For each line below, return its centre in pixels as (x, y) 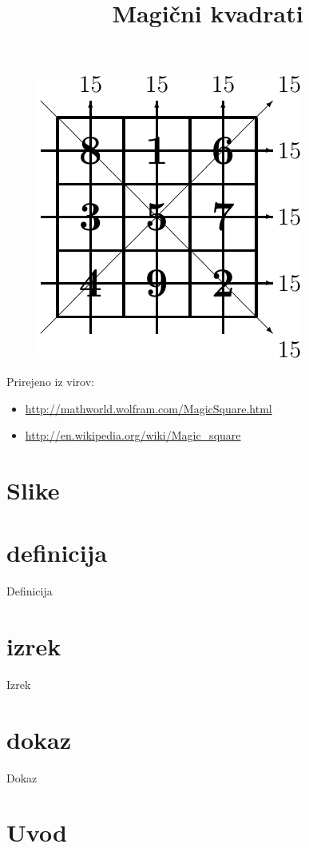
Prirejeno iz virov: (50, 381)
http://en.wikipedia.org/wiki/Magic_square (133, 435)
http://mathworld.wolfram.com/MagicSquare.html (149, 408)
